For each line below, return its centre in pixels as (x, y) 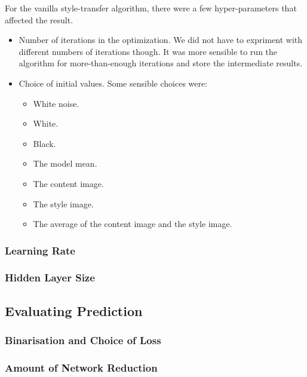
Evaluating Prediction (74, 310)
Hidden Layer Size (50, 278)
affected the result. (39, 19)
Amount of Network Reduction (81, 367)
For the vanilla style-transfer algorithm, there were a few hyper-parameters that (151, 8)
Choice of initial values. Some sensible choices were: (113, 83)
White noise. (56, 103)
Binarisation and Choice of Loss (83, 340)
